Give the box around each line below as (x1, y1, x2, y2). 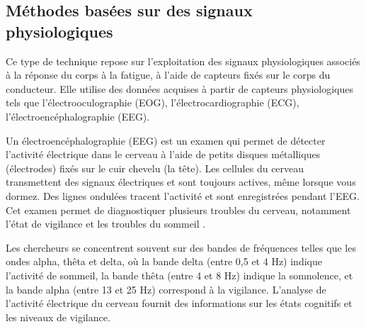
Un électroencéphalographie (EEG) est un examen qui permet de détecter (6, 133, 326, 147)
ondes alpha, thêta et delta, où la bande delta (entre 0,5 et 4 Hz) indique (6, 254, 322, 269)
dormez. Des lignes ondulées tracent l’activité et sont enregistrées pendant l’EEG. (6, 188, 360, 203)
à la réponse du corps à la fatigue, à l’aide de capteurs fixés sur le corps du (6, 67, 331, 82)
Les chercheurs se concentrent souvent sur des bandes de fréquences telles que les (6, 240, 356, 255)
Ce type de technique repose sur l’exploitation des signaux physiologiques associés (6, 53, 360, 68)
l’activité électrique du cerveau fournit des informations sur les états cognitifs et (6, 296, 353, 311)
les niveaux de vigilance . (6, 309, 110, 324)
